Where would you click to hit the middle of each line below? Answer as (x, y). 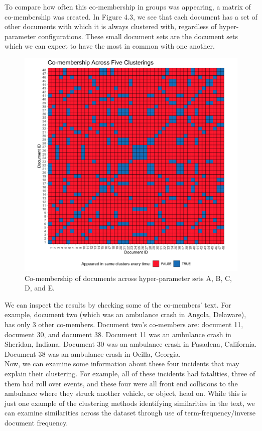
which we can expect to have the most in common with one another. (110, 46)
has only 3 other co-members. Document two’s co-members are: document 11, (124, 324)
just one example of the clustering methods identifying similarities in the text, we (130, 403)
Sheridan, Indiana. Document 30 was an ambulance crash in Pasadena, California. (131, 344)
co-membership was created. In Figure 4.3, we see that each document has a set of (131, 16)
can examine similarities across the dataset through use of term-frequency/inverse (130, 413)
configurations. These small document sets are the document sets (138, 36)
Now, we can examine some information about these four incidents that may (122, 364)
